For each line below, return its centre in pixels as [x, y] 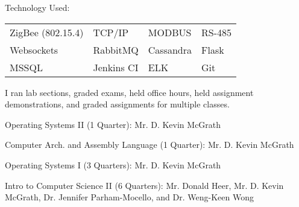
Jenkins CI [116, 67]
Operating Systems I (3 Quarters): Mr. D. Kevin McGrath [113, 164]
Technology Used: [37, 7]
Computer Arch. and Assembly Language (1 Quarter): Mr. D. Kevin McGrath [149, 145]
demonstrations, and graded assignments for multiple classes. [117, 104]
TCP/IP [111, 32]
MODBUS [170, 32]
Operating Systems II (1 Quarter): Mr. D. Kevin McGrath [113, 124]
